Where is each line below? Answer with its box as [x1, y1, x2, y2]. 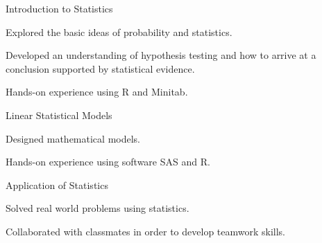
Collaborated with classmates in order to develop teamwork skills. [6, 224, 286, 238]
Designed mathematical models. [6, 131, 140, 145]
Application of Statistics [6, 177, 108, 192]
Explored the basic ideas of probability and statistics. [6, 24, 232, 39]
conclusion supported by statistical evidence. [6, 61, 195, 75]
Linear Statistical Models [6, 107, 112, 122]
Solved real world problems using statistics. [6, 201, 189, 215]
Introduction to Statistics [6, 1, 113, 15]
